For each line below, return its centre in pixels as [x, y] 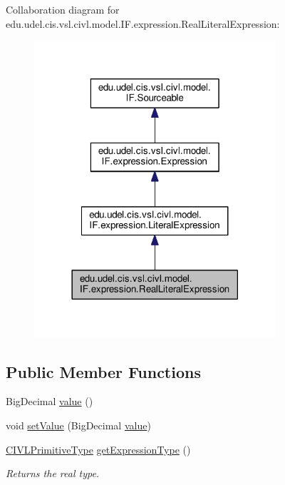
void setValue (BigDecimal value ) [78, 425]
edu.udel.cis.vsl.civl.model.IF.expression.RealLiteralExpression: [143, 23]
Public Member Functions [103, 371]
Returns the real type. [53, 473]
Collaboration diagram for [63, 9]
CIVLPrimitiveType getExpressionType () [98, 449]
